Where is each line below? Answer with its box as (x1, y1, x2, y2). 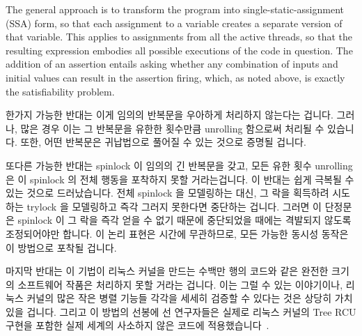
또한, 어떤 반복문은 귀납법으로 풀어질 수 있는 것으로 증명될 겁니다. (20, 135, 306, 149)
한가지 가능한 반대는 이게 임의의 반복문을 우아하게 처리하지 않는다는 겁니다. (6, 107, 333, 122)
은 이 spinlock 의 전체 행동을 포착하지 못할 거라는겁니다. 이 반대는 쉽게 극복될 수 (6, 171, 354, 186)
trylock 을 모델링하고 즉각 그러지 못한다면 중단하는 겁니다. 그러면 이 (26, 199, 322, 213)
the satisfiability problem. (6, 84, 115, 98)
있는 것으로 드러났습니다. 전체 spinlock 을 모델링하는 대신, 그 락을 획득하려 (6, 185, 329, 200)
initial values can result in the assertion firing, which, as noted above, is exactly (6, 70, 345, 84)
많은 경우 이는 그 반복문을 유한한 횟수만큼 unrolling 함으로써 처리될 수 (20, 121, 324, 135)
